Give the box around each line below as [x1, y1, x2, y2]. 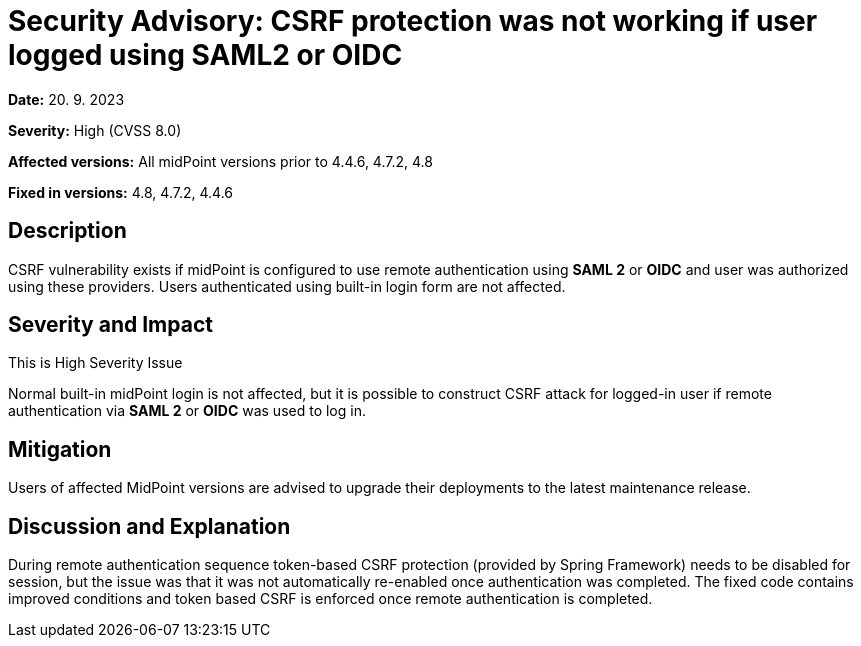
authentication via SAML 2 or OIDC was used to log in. [8, 402, 366, 420]
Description [8, 218, 127, 244]
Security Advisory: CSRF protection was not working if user [8, 4, 818, 38]
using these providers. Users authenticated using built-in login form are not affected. [8, 277, 566, 295]
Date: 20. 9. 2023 [8, 90, 125, 108]
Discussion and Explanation [8, 513, 291, 539]
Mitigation [8, 436, 112, 462]
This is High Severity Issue [8, 354, 183, 372]
